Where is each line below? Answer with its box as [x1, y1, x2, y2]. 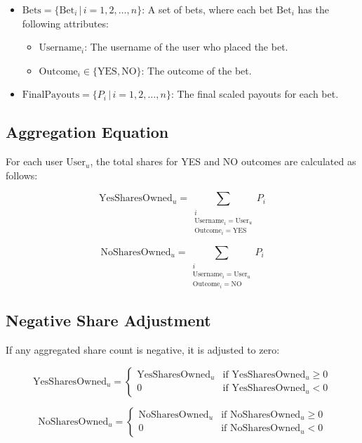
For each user [6, 154, 63, 169]
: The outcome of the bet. [141, 63, 252, 77]
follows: [6, 167, 38, 182]
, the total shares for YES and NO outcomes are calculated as [90, 154, 356, 169]
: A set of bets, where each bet [142, 2, 274, 16]
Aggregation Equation [6, 121, 169, 143]
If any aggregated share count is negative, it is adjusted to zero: [6, 342, 280, 357]
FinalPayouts [22, 90, 80, 101]
